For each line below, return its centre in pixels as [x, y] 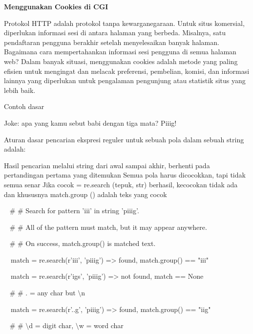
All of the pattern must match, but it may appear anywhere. [116, 227]
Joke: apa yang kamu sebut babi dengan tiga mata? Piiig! [90, 122]
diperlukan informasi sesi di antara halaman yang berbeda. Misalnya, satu [115, 33]
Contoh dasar [24, 106]
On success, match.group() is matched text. [91, 243]
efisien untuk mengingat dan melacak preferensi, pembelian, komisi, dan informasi [127, 71]
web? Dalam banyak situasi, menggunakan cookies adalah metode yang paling [121, 61]
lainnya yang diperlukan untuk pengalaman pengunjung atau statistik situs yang [125, 80]
